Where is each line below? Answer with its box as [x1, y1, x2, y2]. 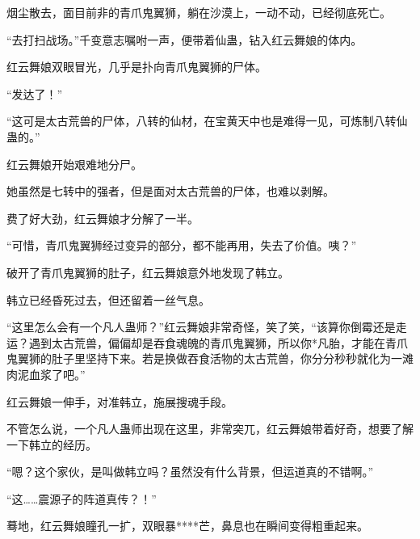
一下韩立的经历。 [6, 436, 97, 453]
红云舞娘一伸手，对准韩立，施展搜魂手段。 [6, 393, 233, 410]
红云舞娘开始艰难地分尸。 [6, 155, 142, 172]
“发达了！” [6, 85, 63, 102]
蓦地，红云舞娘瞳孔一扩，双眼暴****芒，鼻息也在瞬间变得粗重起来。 [6, 517, 368, 534]
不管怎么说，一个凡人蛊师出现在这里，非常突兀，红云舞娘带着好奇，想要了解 [6, 420, 414, 437]
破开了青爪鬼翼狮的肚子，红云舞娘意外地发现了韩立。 [6, 263, 289, 280]
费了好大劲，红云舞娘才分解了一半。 [6, 209, 199, 226]
